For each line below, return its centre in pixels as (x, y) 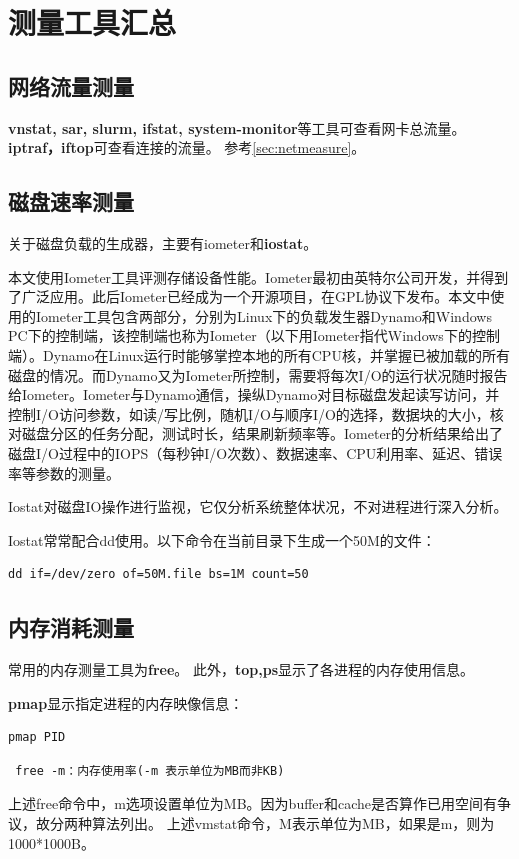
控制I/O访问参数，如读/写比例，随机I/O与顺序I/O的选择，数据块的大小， (249, 413)
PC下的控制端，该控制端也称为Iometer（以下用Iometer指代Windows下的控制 (254, 335)
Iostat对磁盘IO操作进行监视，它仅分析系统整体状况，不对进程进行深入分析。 (258, 506)
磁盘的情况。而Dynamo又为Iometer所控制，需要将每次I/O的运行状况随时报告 (258, 374)
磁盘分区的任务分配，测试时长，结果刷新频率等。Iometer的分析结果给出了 (262, 433)
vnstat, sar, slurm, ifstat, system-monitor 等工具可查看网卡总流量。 (237, 127)
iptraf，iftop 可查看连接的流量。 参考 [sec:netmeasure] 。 (187, 147)
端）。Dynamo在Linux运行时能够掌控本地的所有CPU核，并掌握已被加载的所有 (259, 354)
